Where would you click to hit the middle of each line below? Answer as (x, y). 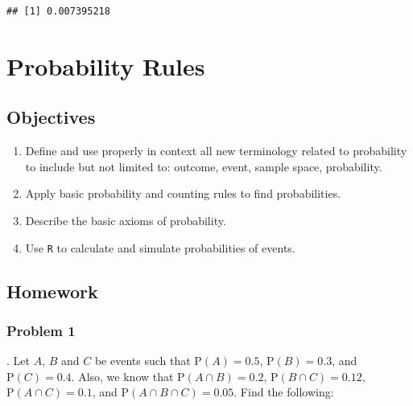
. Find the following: (284, 392)
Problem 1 (41, 330)
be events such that (142, 361)
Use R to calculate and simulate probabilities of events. (160, 247)
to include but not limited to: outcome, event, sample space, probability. (204, 166)
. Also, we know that (122, 376)
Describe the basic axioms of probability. (126, 220)
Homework (52, 291)
